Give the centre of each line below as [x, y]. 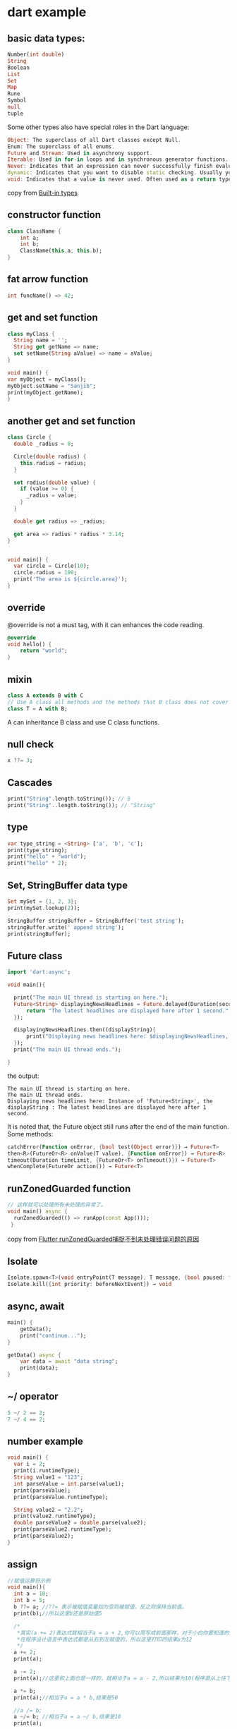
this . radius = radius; [53, 463]
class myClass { [31, 334]
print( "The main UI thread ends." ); [67, 1050]
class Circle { [30, 437]
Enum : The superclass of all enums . [61, 146]
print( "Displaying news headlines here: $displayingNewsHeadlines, [127, 1037]
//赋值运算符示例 [29, 1581]
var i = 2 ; [30, 1464]
